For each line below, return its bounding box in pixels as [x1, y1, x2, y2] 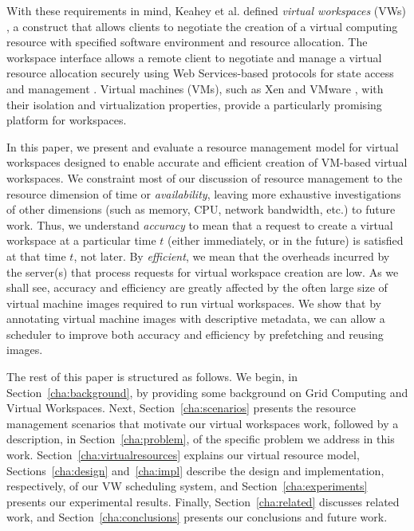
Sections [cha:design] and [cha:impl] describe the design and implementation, [6, 462, 384, 478]
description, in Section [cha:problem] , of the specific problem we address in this [6, 431, 395, 447]
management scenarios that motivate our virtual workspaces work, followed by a [6, 415, 399, 431]
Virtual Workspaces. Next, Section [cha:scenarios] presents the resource [6, 399, 356, 416]
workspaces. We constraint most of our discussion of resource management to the [6, 169, 403, 186]
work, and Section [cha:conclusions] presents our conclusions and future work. [6, 509, 388, 525]
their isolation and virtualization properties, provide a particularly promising [6, 96, 382, 112]
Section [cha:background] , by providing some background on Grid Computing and [6, 383, 408, 400]
